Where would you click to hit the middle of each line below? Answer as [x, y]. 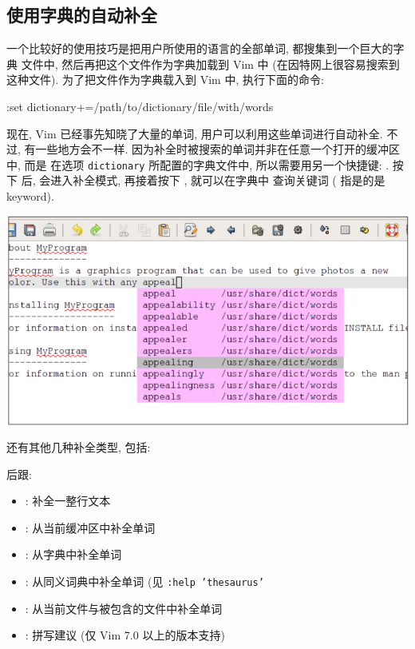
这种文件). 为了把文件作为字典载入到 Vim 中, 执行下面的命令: [165, 80]
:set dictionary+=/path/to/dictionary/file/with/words [140, 106]
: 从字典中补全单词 [73, 554]
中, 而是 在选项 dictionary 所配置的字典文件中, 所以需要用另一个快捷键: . [198, 164]
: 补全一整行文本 [68, 501]
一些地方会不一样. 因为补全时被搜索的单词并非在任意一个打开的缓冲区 [218, 149]
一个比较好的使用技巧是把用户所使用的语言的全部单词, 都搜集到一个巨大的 [200, 48]
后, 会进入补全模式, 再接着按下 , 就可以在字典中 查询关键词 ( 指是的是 [203, 180]
